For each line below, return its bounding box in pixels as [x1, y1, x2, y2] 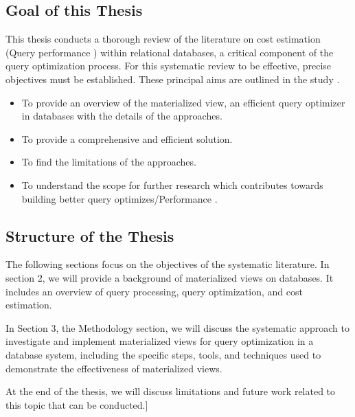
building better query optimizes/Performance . [21, 191, 218, 205]
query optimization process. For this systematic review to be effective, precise [5, 58, 332, 73]
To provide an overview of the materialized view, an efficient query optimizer [21, 95, 345, 109]
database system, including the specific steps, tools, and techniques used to [5, 347, 321, 361]
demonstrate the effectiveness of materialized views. [5, 361, 222, 375]
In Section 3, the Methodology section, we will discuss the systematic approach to [5, 320, 350, 335]
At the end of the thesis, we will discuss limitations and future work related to [5, 384, 336, 398]
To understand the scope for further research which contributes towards [21, 177, 323, 192]
